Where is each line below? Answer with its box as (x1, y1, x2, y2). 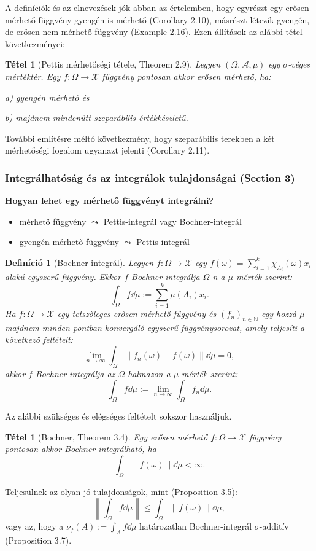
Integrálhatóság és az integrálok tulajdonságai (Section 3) (5, 170, 295, 185)
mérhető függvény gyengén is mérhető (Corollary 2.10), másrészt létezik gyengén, (5, 13, 310, 26)
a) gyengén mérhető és (5, 90, 90, 103)
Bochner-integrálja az (35, 367, 115, 380)
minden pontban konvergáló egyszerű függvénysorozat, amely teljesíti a (42, 321, 305, 334)
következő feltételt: (5, 333, 73, 346)
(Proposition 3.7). (5, 534, 72, 547)
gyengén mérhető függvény (19, 235, 120, 248)
